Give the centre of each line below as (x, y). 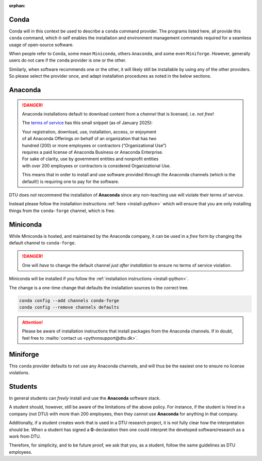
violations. (19, 373)
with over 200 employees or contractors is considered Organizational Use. (96, 165)
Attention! (33, 322)
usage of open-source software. (41, 45)
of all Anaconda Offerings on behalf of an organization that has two (89, 139)
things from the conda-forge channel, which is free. (62, 211)
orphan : (17, 6)
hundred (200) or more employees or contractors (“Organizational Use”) (94, 145)
